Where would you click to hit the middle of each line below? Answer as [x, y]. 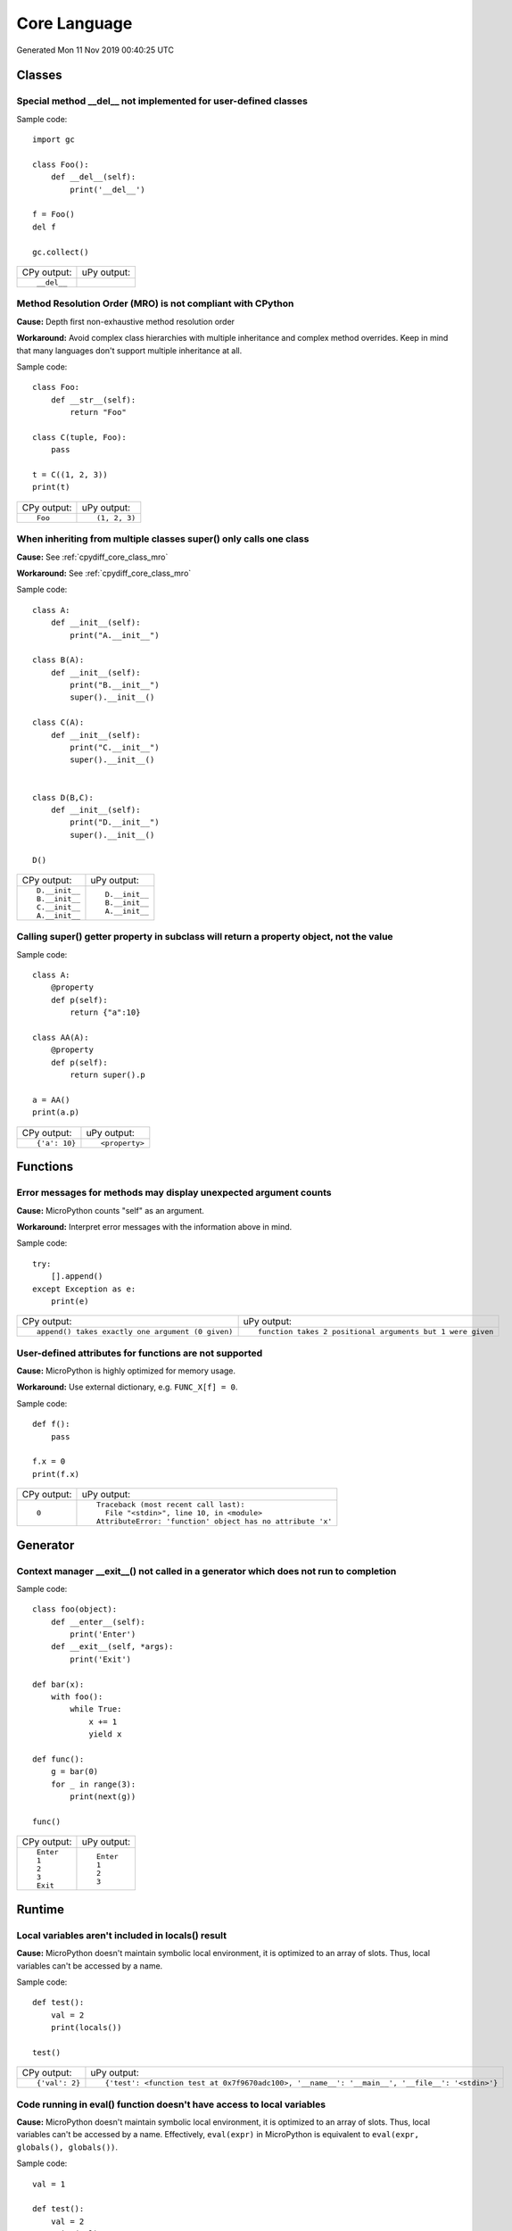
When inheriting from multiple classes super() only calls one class [163, 539]
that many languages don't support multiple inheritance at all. [129, 350]
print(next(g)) [103, 1797]
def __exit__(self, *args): [112, 1647]
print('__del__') [108, 189]
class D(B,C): [63, 797]
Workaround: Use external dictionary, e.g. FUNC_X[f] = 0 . [127, 1387]
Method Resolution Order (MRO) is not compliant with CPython [155, 303]
